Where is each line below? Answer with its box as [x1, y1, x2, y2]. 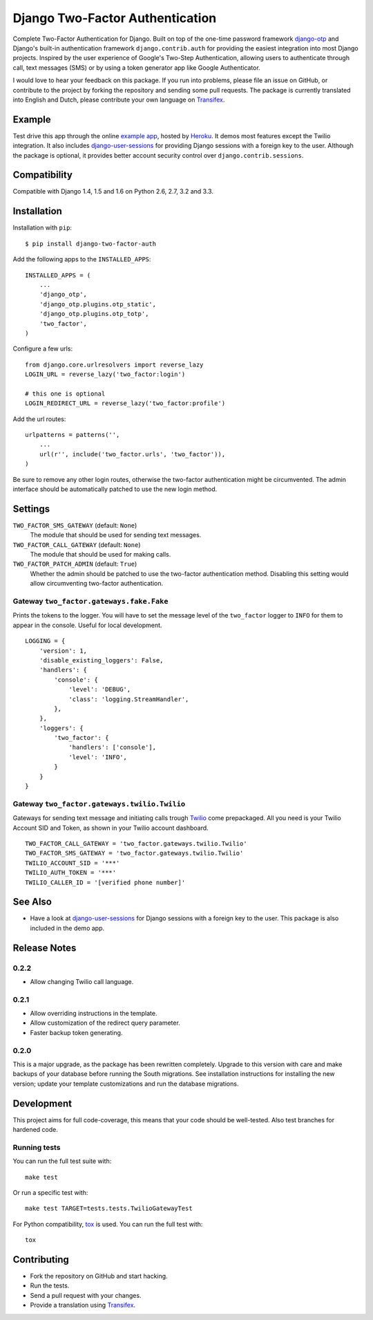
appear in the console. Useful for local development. [12, 621, 162, 629]
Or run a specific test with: [12, 1189, 88, 1197]
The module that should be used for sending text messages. [30, 531, 202, 539]
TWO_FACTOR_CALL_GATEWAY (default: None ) [12, 540, 141, 549]
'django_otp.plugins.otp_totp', [39, 310, 149, 318]
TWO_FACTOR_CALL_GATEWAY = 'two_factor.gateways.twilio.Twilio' [25, 839, 248, 847]
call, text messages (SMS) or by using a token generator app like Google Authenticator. [12, 63, 260, 72]
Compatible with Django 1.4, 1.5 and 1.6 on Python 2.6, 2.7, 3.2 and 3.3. [12, 187, 214, 196]
